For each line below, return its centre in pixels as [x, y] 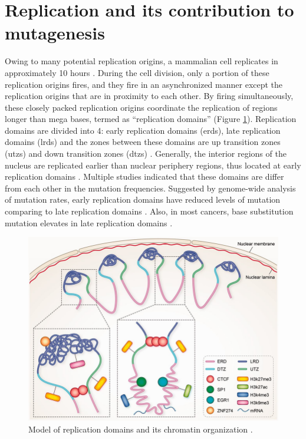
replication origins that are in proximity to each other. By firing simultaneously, [149, 96]
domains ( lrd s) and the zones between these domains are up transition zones [143, 142]
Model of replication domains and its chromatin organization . [141, 429]
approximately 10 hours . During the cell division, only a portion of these [137, 72]
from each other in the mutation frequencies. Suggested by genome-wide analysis [150, 188]
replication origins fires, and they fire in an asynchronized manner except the [144, 84]
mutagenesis [55, 33]
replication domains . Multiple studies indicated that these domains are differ [144, 176]
